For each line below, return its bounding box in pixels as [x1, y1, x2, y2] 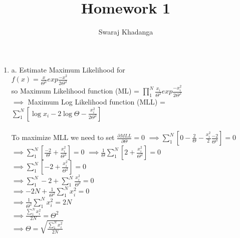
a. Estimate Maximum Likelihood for [11, 64, 125, 74]
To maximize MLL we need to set [11, 132, 115, 142]
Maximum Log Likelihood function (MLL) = [28, 96, 165, 106]
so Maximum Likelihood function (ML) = [11, 85, 140, 96]
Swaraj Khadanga [98, 26, 153, 37]
